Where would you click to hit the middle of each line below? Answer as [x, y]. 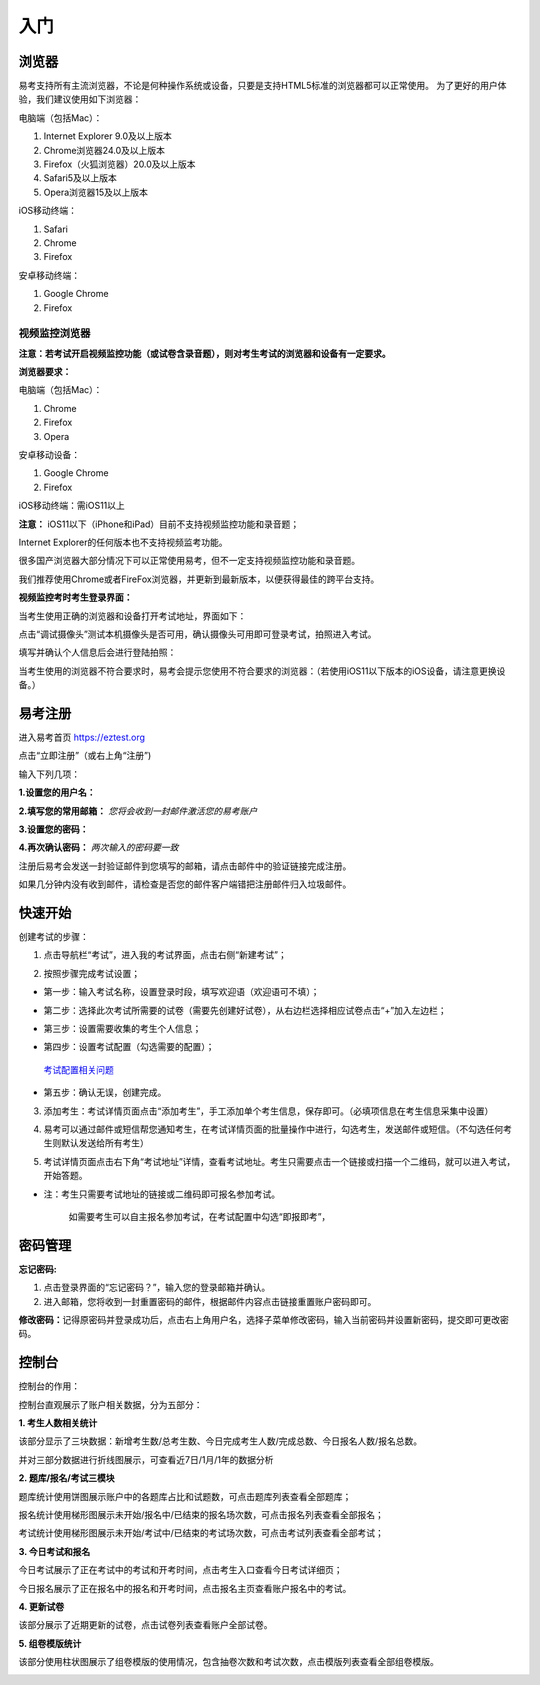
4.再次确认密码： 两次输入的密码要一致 [98, 847]
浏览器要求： [45, 372]
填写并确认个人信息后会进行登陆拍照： [97, 652]
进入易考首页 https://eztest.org [81, 737]
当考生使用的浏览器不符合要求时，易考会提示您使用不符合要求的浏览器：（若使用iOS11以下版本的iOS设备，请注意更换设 [262, 671]
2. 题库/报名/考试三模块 [66, 1478]
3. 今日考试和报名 [54, 1551]
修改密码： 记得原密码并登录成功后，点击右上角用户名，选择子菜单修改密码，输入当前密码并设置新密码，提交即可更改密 [263, 1319]
